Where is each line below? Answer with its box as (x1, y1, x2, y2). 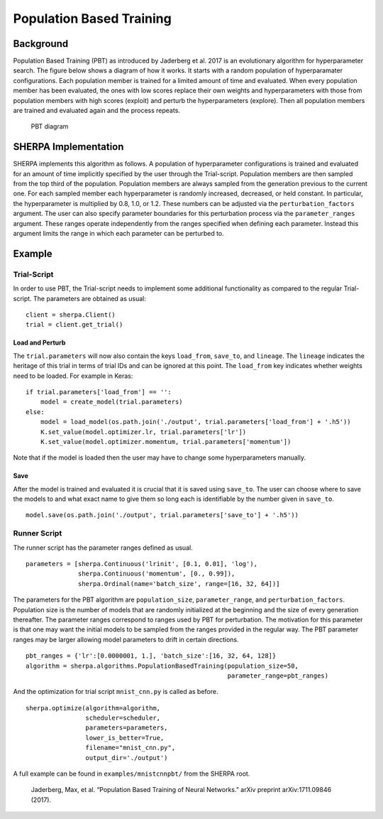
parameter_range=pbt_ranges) (227, 671, 329, 680)
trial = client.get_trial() (26, 320, 123, 329)
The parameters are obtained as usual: (33, 294, 147, 303)
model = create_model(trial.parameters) (40, 398, 184, 406)
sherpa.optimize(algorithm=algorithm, (26, 704, 161, 712)
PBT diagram (30, 122, 69, 131)
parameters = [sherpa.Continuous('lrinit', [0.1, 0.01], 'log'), (26, 560, 258, 568)
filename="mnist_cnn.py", (85, 744, 176, 752)
